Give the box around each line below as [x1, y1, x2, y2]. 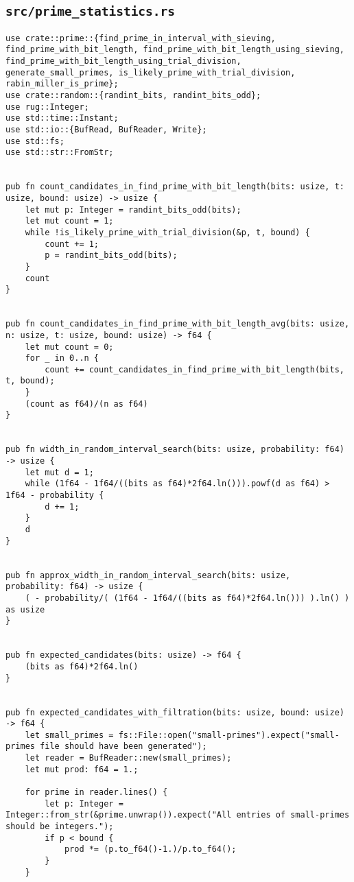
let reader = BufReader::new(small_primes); [25, 753, 232, 763]
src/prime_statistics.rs [5, 4, 176, 19]
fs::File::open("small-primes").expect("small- [118, 730, 340, 740]
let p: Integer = [45, 798, 123, 809]
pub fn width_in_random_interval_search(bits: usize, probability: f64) [5, 444, 344, 455]
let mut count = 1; [25, 216, 114, 226]
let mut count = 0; [25, 342, 114, 352]
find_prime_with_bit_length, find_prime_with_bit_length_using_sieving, [5, 45, 344, 55]
